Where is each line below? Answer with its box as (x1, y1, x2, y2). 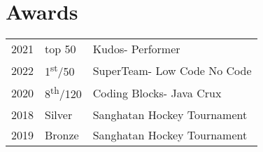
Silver (45, 106, 73, 123)
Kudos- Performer (92, 41, 180, 57)
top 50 (45, 41, 76, 57)
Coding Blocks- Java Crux (92, 85, 222, 102)
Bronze (45, 126, 79, 143)
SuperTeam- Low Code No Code (92, 62, 252, 78)
